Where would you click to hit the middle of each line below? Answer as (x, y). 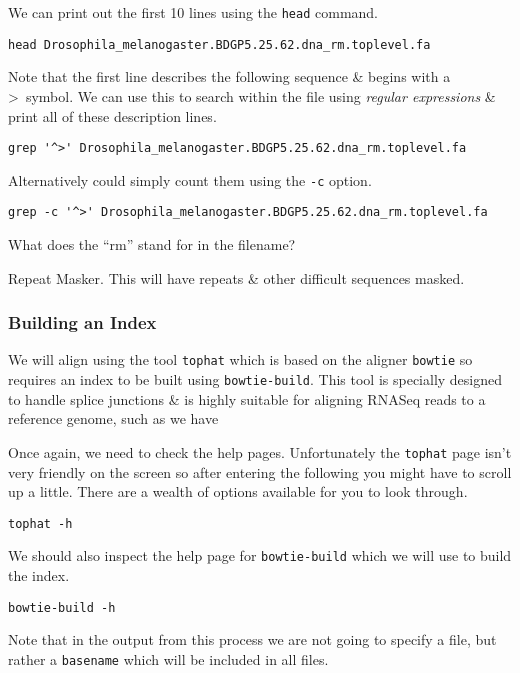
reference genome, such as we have (113, 418)
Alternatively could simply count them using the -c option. (190, 179)
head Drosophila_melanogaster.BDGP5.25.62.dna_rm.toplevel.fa (219, 44)
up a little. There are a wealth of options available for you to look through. (238, 491)
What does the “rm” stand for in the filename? (152, 244)
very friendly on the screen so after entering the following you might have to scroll (260, 471)
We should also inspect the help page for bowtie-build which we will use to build (260, 555)
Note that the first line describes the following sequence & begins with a (229, 76)
